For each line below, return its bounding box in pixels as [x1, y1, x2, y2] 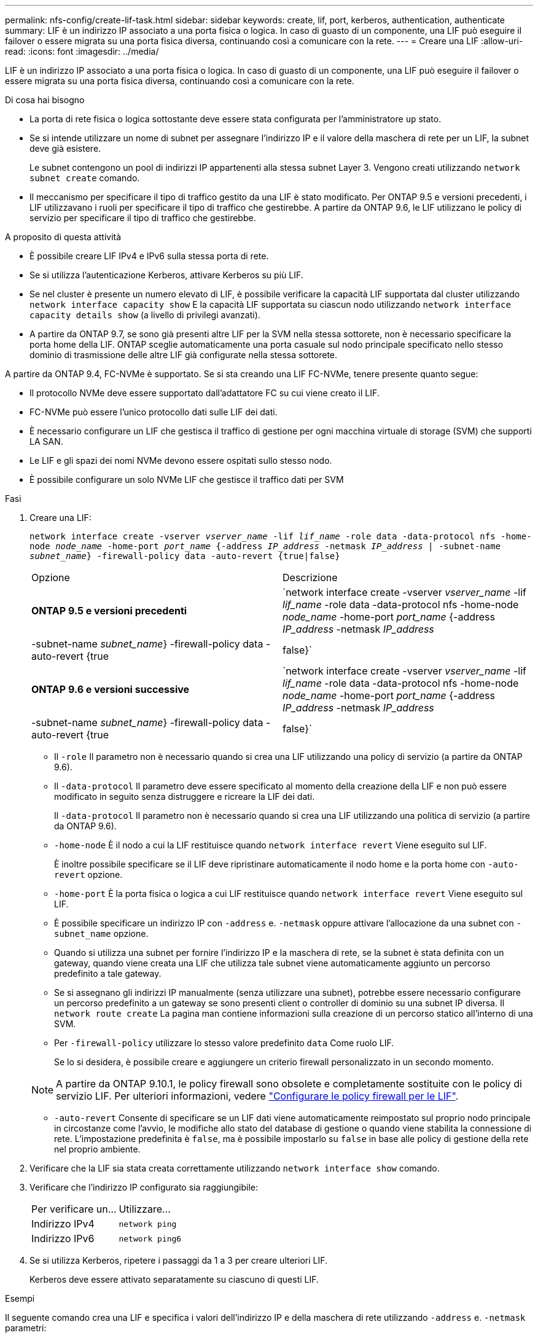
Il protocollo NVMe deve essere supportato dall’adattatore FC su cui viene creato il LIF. [29, 388, 380, 398]
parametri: [5, 1323, 47, 1333]
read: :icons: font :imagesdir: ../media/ [5, 46, 159, 57]
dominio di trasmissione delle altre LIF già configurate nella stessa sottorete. [29, 350, 338, 360]
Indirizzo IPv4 [31, 1218, 95, 1230]
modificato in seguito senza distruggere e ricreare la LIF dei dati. [54, 791, 315, 802]
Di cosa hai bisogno [5, 95, 85, 105]
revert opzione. [54, 869, 123, 880]
